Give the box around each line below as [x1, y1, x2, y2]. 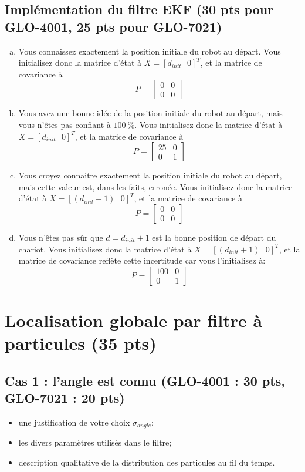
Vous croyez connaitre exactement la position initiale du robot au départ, [18, 169, 282, 181]
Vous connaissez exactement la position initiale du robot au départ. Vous [18, 45, 281, 57]
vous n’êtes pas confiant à [18, 118, 111, 130]
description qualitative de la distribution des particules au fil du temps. [18, 456, 275, 468]
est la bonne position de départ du [152, 231, 276, 243]
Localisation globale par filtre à [5, 308, 263, 332]
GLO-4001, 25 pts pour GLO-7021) [5, 17, 222, 35]
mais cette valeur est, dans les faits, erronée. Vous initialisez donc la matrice [18, 180, 293, 193]
